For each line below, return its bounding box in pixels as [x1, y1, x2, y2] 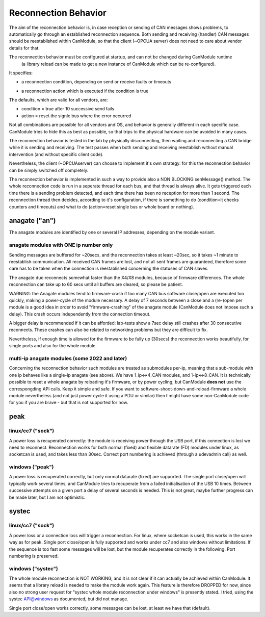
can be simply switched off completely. [9, 167, 88, 173]
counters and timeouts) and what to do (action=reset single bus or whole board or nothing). [9, 204, 194, 209]
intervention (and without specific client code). [9, 151, 104, 157]
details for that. [9, 45, 40, 51]
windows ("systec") [9, 565, 58, 572]
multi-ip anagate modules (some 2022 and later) [9, 355, 127, 362]
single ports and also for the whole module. [9, 343, 97, 349]
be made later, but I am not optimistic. [9, 494, 85, 500]
